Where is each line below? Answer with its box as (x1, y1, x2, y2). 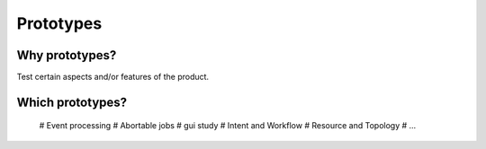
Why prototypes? (16, 48, 117, 63)
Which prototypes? (16, 94, 128, 110)
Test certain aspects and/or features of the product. (16, 72, 210, 83)
